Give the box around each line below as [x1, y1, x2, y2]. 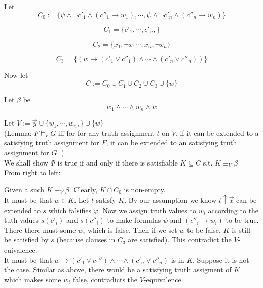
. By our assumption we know [124, 195, 217, 205]
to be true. [226, 215, 259, 225]
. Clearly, [69, 184, 98, 194]
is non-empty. [124, 184, 166, 194]
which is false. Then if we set [87, 224, 177, 235]
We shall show [4, 157, 48, 168]
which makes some [4, 274, 61, 284]
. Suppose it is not [193, 254, 249, 265]
